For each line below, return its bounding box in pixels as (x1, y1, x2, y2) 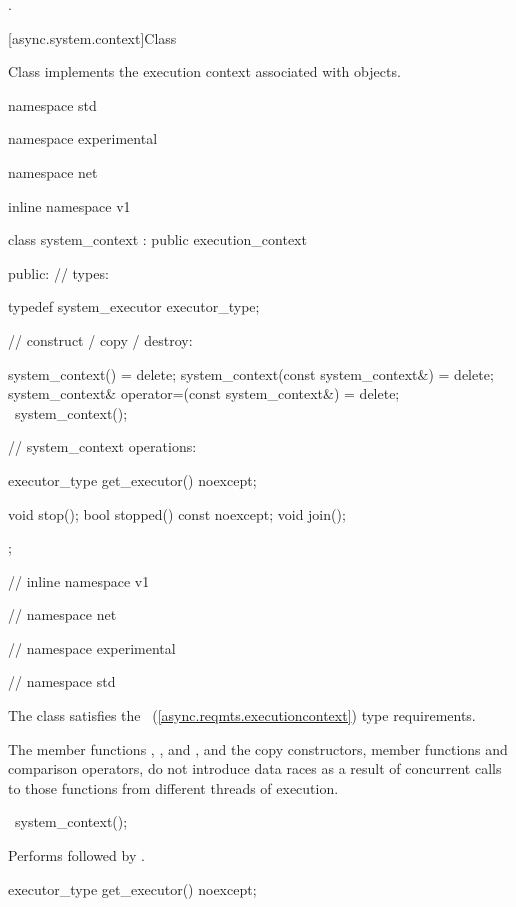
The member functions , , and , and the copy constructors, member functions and (8, 738, 508, 759)
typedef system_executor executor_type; (8, 296, 260, 317)
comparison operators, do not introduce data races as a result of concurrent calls (8, 758, 502, 779)
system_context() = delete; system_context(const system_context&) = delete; (8, 363, 494, 384)
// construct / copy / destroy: (8, 329, 193, 350)
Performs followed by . (8, 845, 145, 866)
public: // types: (8, 262, 109, 283)
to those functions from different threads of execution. (8, 777, 339, 798)
